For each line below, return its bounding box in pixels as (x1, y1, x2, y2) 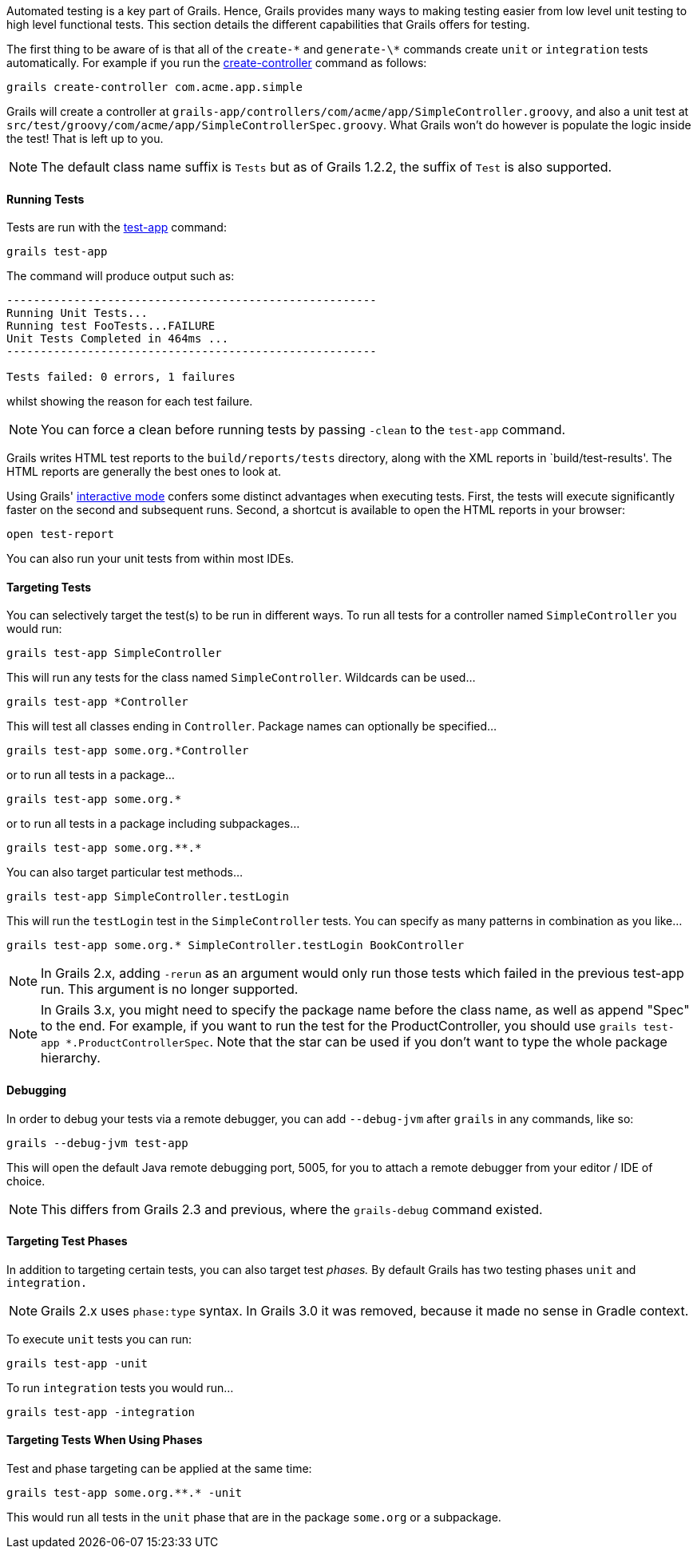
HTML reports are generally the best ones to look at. (6, 465, 282, 479)
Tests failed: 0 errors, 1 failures (6, 370, 236, 384)
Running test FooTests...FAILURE (6, 319, 216, 333)
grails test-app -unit (6, 1356, 149, 1370)
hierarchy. (41, 1050, 101, 1066)
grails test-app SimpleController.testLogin (6, 890, 290, 904)
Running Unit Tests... (6, 307, 149, 320)
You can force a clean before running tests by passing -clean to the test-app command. (41, 421, 566, 438)
